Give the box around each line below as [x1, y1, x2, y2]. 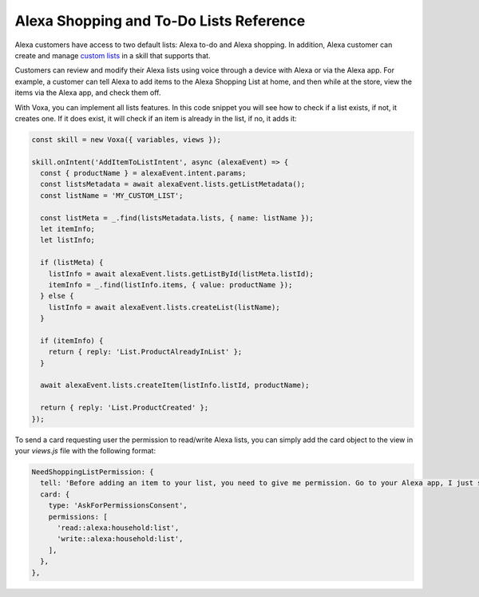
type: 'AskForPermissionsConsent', [48, 501, 188, 510]
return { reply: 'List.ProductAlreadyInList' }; [48, 347, 243, 357]
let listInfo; [40, 235, 96, 245]
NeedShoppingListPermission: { [31, 468, 155, 476]
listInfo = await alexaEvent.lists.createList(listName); [48, 302, 280, 311]
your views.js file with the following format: [14, 446, 156, 456]
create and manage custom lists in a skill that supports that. [14, 50, 211, 60]
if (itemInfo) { [40, 336, 104, 345]
